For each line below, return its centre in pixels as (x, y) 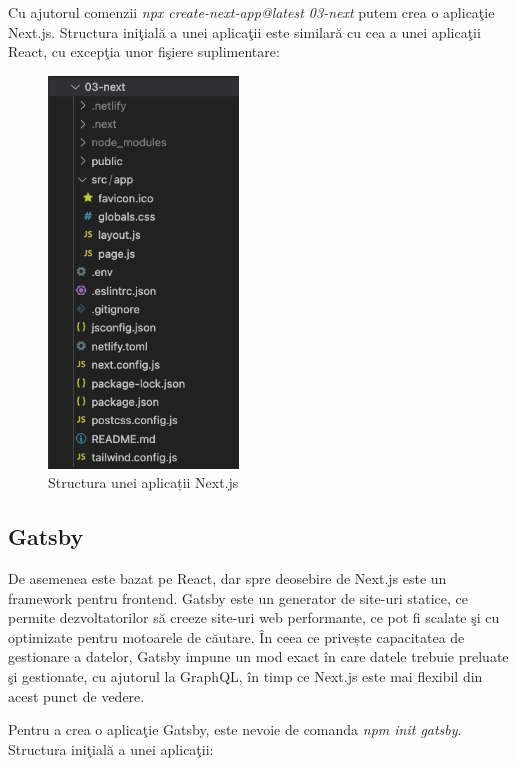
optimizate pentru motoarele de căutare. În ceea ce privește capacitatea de (236, 636)
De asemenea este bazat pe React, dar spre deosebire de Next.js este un (227, 577)
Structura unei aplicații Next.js (143, 482)
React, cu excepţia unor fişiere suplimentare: (144, 51)
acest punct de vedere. (76, 695)
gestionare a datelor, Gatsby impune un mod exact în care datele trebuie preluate (258, 656)
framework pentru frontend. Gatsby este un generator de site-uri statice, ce (238, 597)
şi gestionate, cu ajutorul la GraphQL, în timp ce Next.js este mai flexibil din (245, 675)
